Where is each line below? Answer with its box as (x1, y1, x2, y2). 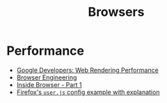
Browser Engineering (16, 73, 77, 82)
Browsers (88, 4, 145, 20)
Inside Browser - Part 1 (16, 80, 82, 88)
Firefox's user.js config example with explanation (16, 88, 160, 96)
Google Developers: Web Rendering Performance (16, 66, 159, 74)
